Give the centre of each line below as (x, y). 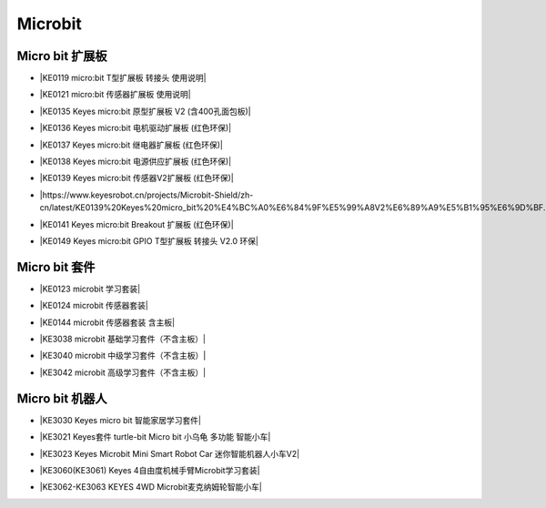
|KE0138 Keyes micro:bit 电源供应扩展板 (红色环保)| (136, 162)
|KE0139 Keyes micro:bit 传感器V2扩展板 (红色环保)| (136, 178)
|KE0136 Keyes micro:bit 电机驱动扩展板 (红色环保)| (136, 128)
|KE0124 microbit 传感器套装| (94, 306)
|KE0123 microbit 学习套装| (90, 289)
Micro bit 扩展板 (62, 56)
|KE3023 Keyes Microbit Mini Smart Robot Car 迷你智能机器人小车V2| (170, 453)
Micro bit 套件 (56, 267)
